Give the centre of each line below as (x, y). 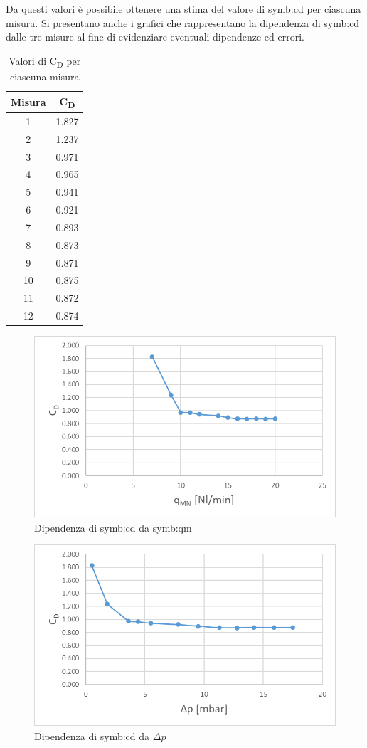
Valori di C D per (45, 61)
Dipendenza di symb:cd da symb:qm (113, 527)
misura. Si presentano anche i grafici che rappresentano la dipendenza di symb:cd (183, 22)
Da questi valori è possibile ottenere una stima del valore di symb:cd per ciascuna (183, 9)
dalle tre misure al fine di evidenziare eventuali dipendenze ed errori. (155, 37)
